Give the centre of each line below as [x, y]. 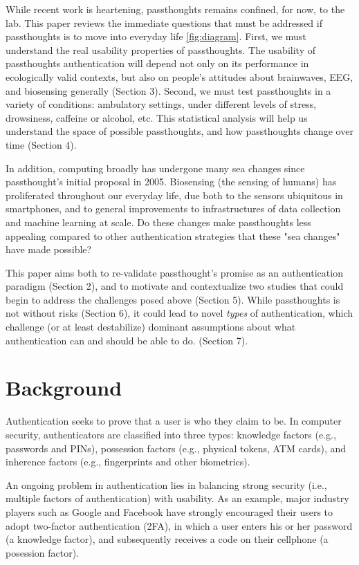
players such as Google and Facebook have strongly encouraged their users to [169, 511]
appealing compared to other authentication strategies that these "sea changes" [173, 235]
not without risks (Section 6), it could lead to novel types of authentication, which [179, 313]
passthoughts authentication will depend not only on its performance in [157, 63]
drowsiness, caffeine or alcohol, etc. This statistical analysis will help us [157, 117]
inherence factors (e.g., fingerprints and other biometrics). [128, 462]
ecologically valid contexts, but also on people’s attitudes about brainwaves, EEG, [179, 76]
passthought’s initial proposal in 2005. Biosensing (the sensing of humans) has [171, 182]
